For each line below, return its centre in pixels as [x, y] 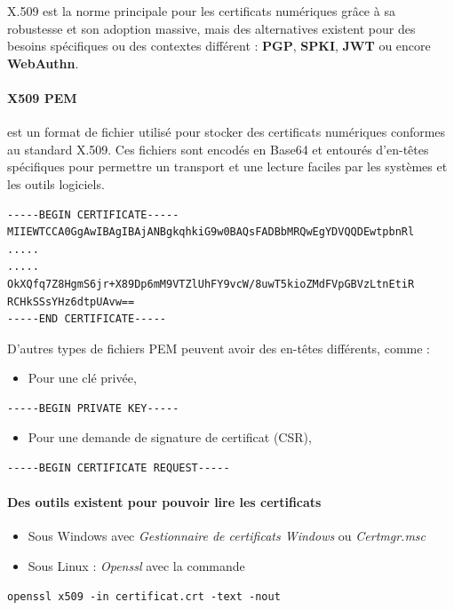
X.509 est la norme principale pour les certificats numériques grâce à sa [201, 11]
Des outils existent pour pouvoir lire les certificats [164, 502]
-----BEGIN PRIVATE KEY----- [93, 408]
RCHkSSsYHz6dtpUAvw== [71, 301]
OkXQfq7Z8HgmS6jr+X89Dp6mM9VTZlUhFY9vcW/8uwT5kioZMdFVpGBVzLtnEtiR [211, 284]
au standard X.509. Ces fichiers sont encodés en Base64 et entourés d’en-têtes [218, 149]
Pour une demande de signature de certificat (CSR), [170, 437]
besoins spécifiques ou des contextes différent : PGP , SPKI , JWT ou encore [219, 46]
